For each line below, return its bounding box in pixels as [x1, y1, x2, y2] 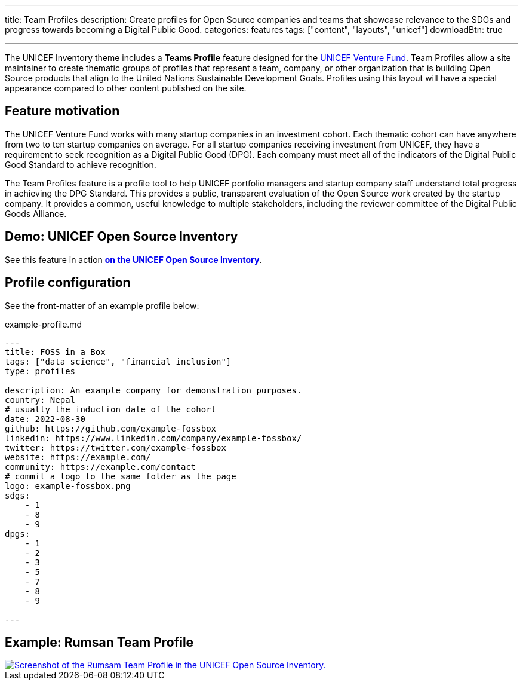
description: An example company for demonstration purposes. [5, 385, 302, 395]
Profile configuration [5, 275, 131, 290]
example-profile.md [5, 319, 82, 329]
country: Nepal [5, 395, 76, 405]
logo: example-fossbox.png [5, 481, 131, 491]
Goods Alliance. [5, 208, 67, 219]
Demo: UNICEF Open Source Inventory [5, 229, 238, 244]
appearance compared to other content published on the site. [5, 83, 247, 93]
